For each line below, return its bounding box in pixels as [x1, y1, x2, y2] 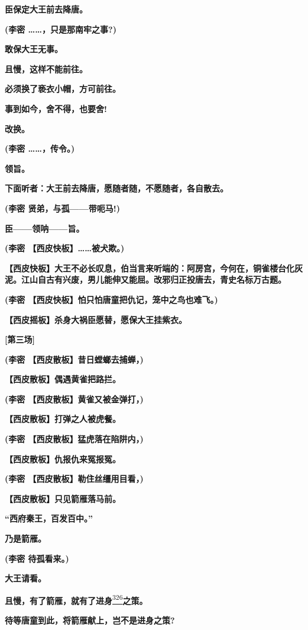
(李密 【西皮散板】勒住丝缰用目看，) [5, 472, 144, 485]
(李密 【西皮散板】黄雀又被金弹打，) [5, 392, 144, 405]
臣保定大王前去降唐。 [5, 3, 87, 15]
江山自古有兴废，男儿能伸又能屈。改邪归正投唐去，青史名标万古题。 [21, 273, 286, 286]
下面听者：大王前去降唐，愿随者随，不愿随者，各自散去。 [5, 182, 228, 194]
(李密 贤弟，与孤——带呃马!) [5, 202, 120, 214]
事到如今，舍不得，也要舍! [5, 102, 107, 114]
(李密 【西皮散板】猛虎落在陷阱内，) [5, 433, 144, 445]
